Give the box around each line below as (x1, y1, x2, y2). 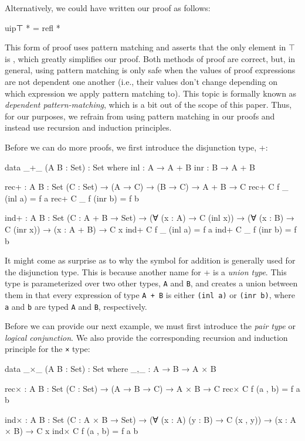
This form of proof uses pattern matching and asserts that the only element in (5, 41, 286, 53)
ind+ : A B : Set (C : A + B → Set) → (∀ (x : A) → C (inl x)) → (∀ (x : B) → (5, 211, 294, 224)
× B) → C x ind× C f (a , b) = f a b (5, 425, 138, 437)
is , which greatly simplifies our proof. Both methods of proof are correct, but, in (5, 52, 296, 64)
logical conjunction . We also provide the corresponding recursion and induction (5, 331, 288, 343)
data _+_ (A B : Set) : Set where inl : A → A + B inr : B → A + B (5, 160, 256, 173)
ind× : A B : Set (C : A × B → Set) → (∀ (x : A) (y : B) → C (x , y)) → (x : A (5, 413, 296, 425)
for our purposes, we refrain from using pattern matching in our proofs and (5, 110, 275, 122)
